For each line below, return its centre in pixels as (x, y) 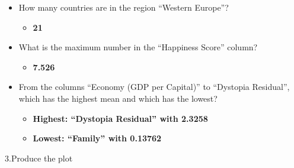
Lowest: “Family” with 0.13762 (97, 138)
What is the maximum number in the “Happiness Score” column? (138, 47)
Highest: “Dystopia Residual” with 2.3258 (120, 118)
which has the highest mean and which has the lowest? (118, 98)
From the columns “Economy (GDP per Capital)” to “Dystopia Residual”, (154, 87)
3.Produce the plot (39, 158)
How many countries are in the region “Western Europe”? (124, 7)
